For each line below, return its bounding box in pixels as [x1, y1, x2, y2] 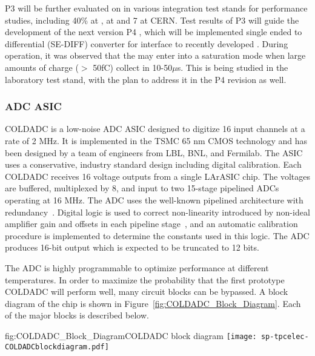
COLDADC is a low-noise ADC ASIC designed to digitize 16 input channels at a [5, 122, 305, 135]
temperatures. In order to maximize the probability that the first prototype [5, 273, 285, 286]
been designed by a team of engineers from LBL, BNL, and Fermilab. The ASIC [5, 146, 303, 159]
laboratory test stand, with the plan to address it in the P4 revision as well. [5, 73, 287, 85]
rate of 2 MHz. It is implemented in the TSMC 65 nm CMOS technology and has [5, 134, 308, 147]
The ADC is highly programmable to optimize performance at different [5, 261, 269, 274]
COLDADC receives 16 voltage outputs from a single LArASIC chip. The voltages [5, 170, 310, 182]
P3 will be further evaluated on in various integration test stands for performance [5, 2, 308, 14]
